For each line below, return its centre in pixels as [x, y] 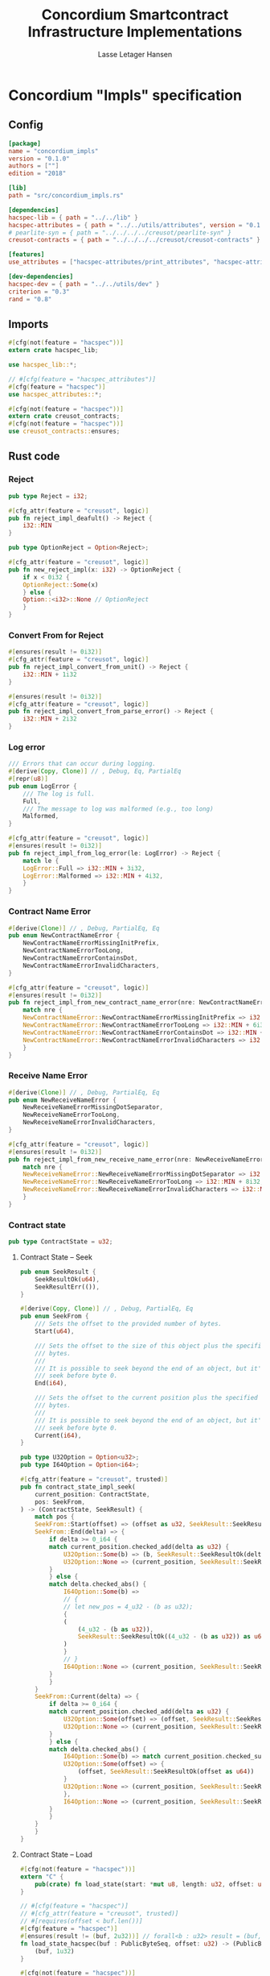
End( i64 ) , [51, 1384]
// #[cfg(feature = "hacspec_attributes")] [82, 379]
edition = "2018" [37, 174]
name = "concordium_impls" [53, 151]
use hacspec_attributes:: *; [55, 394]
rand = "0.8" [30, 299]
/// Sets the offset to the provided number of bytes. [129, 1324]
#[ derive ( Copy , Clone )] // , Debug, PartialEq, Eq [106, 1309]
